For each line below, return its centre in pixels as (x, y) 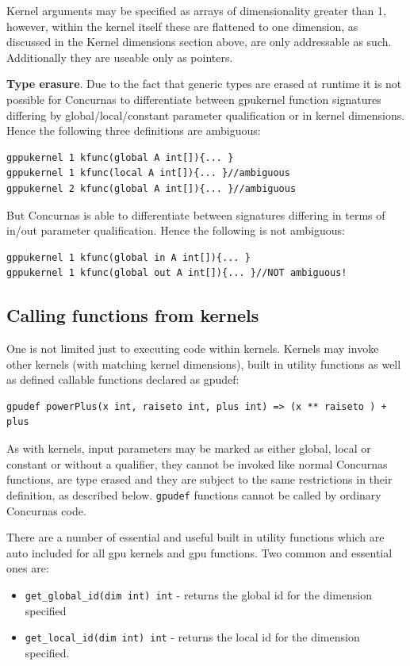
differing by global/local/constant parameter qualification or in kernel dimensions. (206, 115)
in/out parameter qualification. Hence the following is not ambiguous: (176, 230)
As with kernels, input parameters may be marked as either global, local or (189, 448)
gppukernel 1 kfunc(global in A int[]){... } (128, 257)
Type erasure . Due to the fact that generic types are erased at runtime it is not (204, 84)
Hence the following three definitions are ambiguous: (134, 130)
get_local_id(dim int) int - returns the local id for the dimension (192, 637)
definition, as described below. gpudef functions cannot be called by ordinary (194, 494)
